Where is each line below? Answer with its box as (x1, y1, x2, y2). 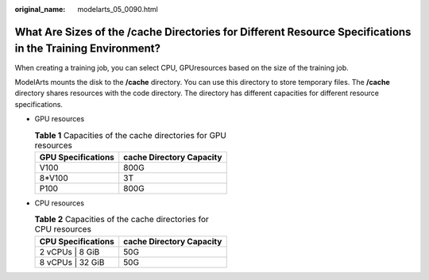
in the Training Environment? (14, 42, 161, 56)
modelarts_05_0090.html (77, 5, 158, 13)
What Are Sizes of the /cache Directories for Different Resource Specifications (14, 25, 412, 39)
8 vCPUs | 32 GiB (39, 256, 105, 267)
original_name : (14, 5, 66, 13)
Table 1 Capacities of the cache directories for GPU (34, 129, 226, 140)
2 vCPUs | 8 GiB (39, 246, 100, 257)
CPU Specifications (39, 236, 114, 247)
